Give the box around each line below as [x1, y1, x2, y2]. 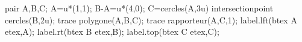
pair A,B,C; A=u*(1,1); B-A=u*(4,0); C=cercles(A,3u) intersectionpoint [5, 2, 274, 14]
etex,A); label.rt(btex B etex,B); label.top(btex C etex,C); [5, 25, 219, 38]
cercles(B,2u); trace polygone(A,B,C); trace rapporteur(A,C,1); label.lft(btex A [5, 13, 297, 26]
